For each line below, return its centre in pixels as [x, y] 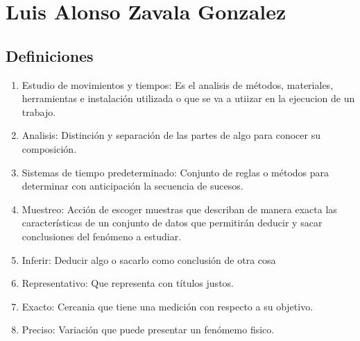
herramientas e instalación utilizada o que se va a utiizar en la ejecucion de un [188, 98]
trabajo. [39, 111]
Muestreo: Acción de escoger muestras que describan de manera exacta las [179, 209]
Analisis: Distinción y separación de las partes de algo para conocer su [171, 135]
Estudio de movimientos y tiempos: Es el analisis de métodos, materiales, [178, 84]
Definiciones [50, 55]
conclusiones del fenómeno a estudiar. [102, 236]
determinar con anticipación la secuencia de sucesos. [132, 186]
